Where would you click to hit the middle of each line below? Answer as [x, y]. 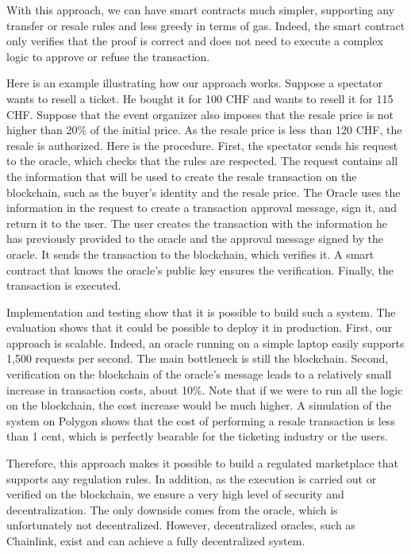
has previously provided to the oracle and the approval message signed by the [195, 239]
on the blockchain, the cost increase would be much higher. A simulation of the [199, 405]
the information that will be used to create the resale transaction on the [182, 176]
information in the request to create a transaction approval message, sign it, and [202, 208]
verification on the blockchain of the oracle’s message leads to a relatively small [199, 374]
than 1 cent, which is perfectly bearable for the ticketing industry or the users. [197, 436]
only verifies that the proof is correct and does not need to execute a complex [195, 41]
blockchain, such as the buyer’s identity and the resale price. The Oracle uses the [204, 192]
